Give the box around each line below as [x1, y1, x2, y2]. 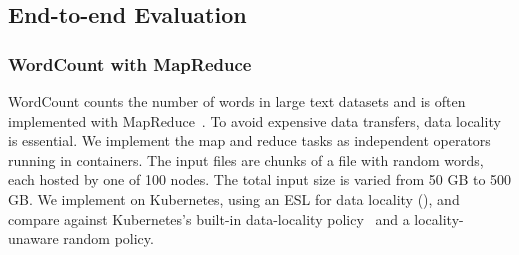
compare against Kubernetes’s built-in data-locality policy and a [8, 208, 410, 229]
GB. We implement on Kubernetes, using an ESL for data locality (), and [8, 188, 460, 209]
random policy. [63, 228, 154, 249]
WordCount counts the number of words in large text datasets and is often [8, 91, 466, 111]
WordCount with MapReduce [8, 51, 252, 76]
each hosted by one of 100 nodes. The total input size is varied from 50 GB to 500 [8, 169, 512, 190]
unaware [8, 228, 59, 249]
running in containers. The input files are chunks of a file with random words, [8, 149, 484, 170]
